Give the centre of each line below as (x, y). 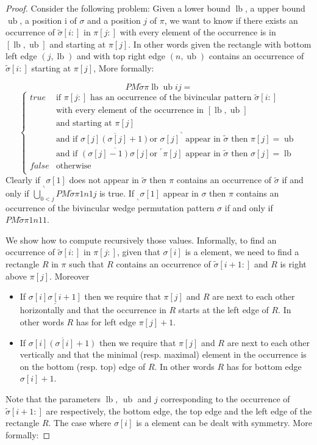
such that (87, 264)
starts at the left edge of (223, 310)
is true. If (117, 193)
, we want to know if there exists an (231, 20)
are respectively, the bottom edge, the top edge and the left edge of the (179, 411)
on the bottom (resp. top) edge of (83, 366)
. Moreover (69, 276)
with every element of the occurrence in (130, 111)
